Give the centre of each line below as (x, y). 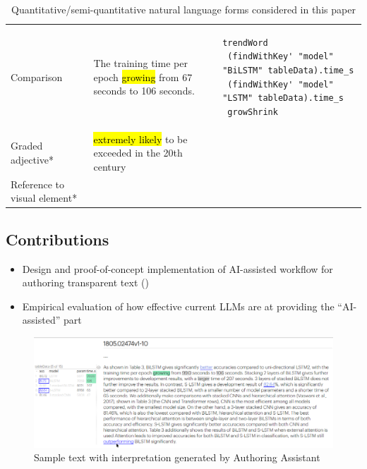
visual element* (44, 198)
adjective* (32, 160)
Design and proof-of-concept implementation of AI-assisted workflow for (178, 268)
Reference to (38, 184)
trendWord (245, 43)
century (110, 166)
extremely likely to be (140, 139)
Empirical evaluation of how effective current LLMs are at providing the (178, 306)
